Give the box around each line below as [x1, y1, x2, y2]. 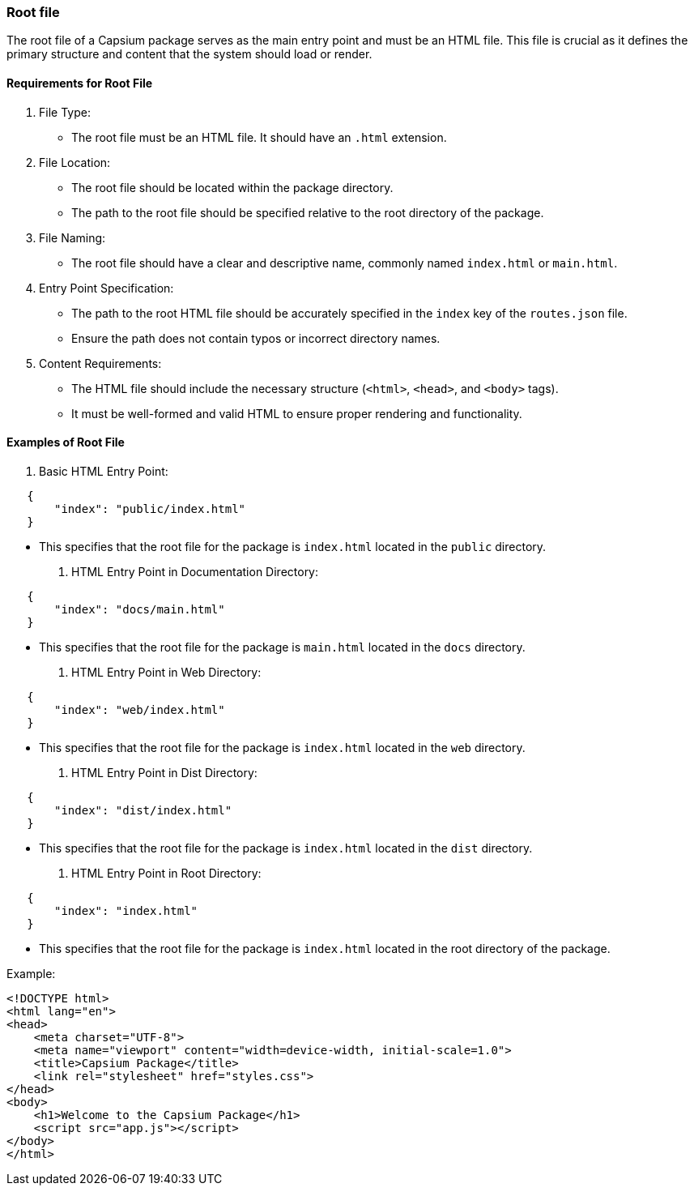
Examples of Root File [6, 435, 125, 450]
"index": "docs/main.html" [54, 602, 225, 616]
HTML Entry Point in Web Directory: [71, 664, 262, 679]
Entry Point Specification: [39, 280, 174, 295]
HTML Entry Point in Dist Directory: [71, 765, 258, 780]
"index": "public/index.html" [54, 502, 246, 515]
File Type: [39, 105, 91, 119]
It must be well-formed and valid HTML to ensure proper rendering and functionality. [71, 406, 522, 421]
